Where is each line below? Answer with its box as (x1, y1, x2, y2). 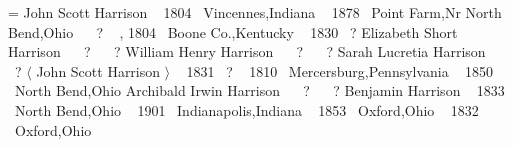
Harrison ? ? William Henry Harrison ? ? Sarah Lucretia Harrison (8, 41, 486, 62)
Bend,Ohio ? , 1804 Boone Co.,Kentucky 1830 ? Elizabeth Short (8, 21, 458, 42)
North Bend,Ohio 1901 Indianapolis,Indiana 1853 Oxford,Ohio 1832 (15, 99, 479, 120)
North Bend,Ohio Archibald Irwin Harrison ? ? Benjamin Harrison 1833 (15, 80, 505, 101)
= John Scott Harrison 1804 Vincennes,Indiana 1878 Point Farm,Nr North (8, 2, 502, 22)
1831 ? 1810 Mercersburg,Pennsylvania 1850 (186, 60, 494, 81)
